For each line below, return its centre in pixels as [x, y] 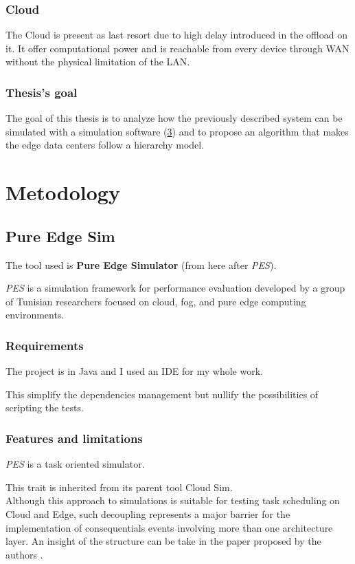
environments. [35, 315]
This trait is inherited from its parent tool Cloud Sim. [119, 487]
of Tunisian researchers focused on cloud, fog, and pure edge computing [156, 301]
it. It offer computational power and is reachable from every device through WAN [177, 48]
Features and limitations [74, 438]
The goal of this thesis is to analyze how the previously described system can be [174, 118]
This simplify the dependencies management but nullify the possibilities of [162, 394]
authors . [24, 554]
